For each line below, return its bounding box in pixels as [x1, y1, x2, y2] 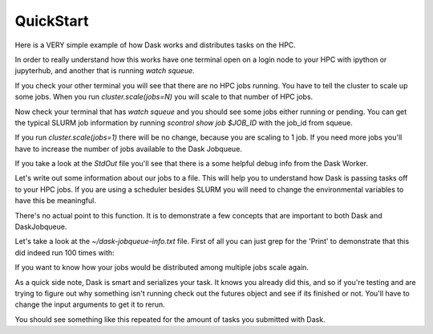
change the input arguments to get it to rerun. [14, 299, 166, 309]
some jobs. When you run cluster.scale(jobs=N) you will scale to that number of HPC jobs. [14, 92, 314, 102]
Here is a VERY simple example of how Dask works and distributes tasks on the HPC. [14, 40, 296, 50]
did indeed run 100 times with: [14, 247, 115, 257]
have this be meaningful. [14, 196, 96, 206]
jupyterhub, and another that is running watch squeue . [14, 66, 196, 75]
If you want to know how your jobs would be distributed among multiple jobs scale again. [14, 263, 309, 272]
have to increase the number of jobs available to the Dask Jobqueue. [14, 144, 242, 153]
